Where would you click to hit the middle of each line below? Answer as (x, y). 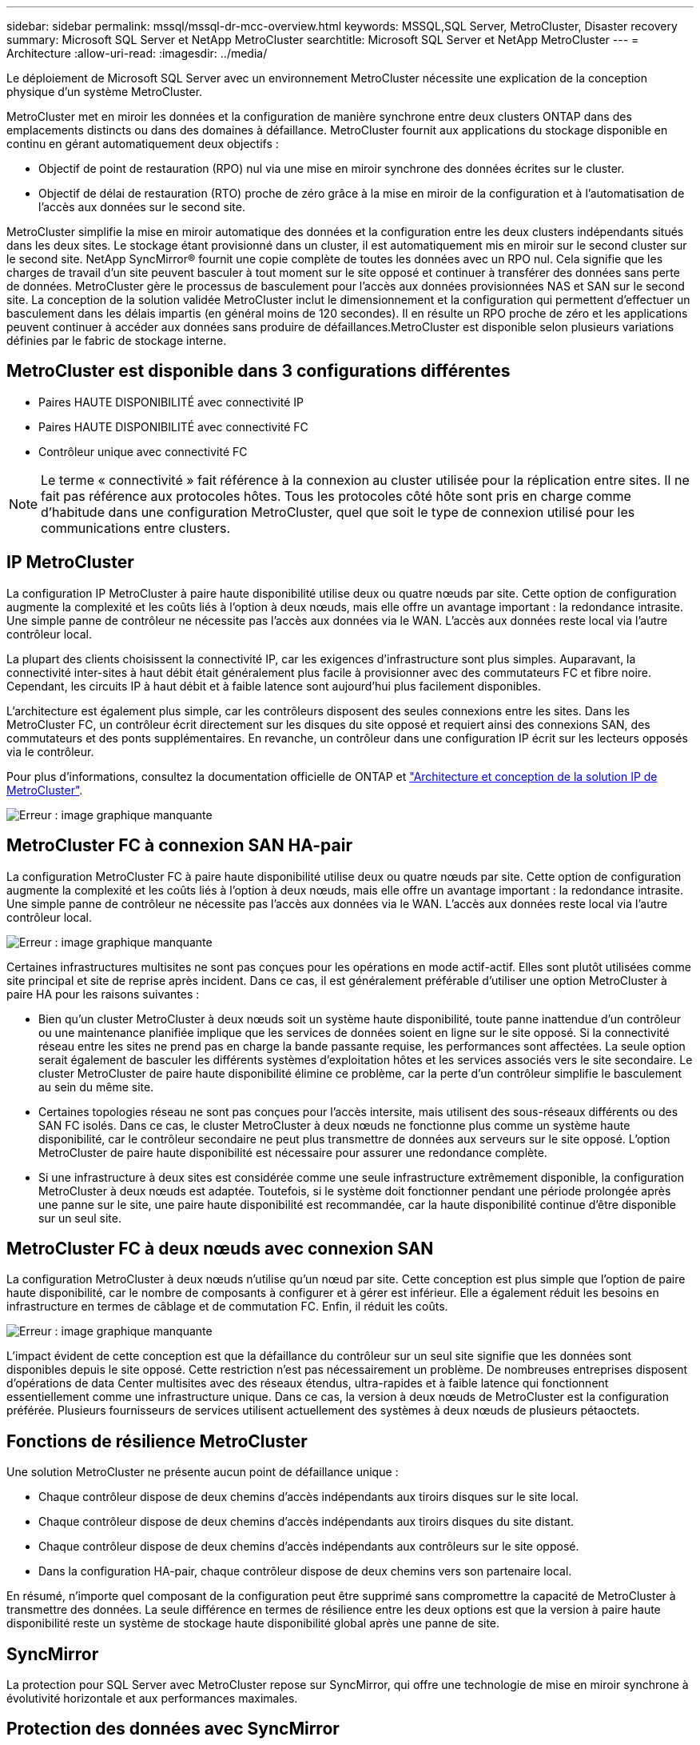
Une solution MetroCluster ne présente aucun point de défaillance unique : (203, 1472)
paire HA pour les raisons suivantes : (103, 994)
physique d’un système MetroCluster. (105, 92)
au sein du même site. (96, 1087)
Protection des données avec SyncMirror (173, 1729)
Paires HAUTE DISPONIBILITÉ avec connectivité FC (173, 426)
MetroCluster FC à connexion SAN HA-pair (179, 846)
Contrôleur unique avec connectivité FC (143, 451)
